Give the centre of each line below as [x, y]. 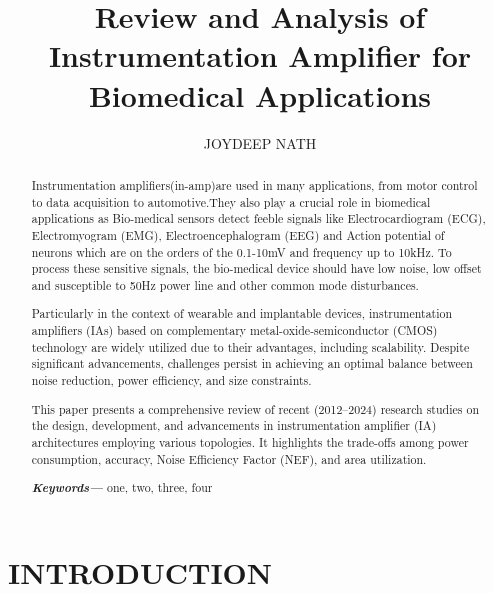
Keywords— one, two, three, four [122, 487]
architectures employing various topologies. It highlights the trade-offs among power [250, 441]
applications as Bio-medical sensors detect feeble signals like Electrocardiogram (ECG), [258, 218]
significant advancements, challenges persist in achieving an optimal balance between [252, 363]
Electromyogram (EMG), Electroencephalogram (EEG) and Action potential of [238, 234]
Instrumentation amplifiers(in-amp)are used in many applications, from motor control [254, 184]
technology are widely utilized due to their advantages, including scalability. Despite [250, 346]
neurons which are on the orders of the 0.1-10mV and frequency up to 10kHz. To [241, 251]
